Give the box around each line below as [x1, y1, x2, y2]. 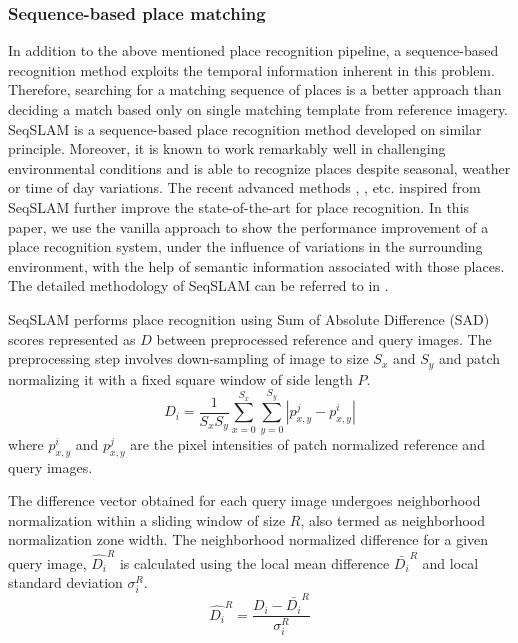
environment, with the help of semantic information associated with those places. [8, 255, 505, 276]
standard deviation [8, 572, 123, 593]
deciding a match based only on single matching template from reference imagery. [8, 99, 509, 119]
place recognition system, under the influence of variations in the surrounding [8, 236, 483, 257]
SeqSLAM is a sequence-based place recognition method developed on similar [8, 118, 482, 139]
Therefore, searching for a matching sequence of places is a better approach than [8, 79, 502, 100]
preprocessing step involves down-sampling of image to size [8, 348, 369, 369]
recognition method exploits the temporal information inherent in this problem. [8, 59, 495, 80]
